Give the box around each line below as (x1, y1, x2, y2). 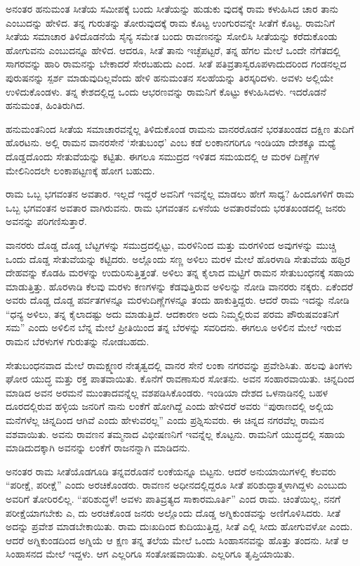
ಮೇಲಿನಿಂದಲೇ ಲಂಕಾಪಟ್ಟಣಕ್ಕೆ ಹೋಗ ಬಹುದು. (6, 162, 155, 177)
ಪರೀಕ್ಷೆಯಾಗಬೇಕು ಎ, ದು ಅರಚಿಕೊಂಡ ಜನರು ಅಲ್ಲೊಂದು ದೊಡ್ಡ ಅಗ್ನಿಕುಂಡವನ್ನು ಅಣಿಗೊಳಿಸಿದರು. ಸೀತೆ (6, 505, 341, 520)
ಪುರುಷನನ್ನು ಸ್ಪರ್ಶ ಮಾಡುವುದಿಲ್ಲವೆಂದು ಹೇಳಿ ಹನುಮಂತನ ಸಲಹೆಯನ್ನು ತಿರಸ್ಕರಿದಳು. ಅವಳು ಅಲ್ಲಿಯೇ (6, 70, 334, 84)
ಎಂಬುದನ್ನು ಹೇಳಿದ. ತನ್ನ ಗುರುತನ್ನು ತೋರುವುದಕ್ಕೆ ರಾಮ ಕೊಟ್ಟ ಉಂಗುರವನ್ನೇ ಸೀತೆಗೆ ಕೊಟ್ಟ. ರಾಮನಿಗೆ (6, 15, 335, 30)
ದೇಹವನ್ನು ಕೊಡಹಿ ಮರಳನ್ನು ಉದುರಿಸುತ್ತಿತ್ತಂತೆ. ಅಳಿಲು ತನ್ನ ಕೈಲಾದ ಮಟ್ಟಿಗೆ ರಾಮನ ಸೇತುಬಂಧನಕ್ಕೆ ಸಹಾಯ (6, 265, 354, 280)
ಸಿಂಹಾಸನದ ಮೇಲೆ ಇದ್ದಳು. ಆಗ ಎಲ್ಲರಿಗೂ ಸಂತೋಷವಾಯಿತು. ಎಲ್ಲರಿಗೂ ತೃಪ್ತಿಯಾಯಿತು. (6, 546, 295, 561)
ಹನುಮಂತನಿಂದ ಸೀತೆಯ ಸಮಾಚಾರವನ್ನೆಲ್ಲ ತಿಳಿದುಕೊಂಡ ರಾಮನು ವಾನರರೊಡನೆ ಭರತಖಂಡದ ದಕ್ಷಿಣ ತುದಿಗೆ (6, 121, 354, 136)
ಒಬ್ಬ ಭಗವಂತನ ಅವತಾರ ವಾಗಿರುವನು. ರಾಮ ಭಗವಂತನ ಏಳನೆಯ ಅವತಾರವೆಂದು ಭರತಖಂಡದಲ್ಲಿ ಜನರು (6, 200, 346, 214)
